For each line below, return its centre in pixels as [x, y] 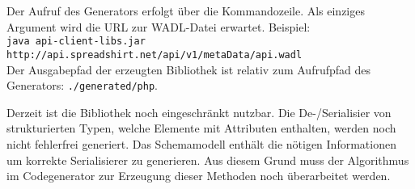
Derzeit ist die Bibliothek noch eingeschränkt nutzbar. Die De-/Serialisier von [199, 112]
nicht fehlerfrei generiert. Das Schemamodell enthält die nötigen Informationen [201, 143]
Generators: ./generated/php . [82, 85]
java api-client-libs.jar [76, 42]
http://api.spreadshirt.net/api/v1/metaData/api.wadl [155, 55]
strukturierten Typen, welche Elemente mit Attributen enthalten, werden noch [201, 128]
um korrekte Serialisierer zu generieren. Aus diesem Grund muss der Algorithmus [208, 160]
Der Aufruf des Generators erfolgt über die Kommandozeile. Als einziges [186, 10]
